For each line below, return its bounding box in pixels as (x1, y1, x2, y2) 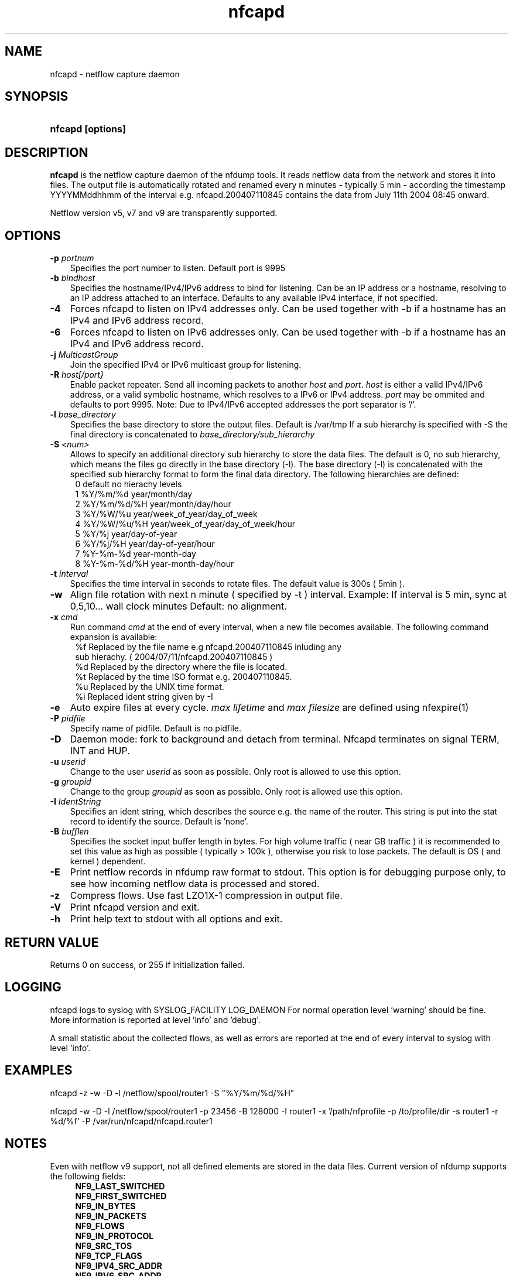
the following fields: (50, 1171, 126, 1181)
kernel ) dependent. (70, 856, 146, 867)
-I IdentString (50, 796, 101, 807)
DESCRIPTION (5, 145, 88, 160)
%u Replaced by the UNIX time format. (75, 682, 224, 692)
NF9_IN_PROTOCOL (75, 1230, 154, 1241)
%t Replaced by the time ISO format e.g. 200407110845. (75, 672, 292, 682)
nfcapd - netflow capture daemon (50, 69, 180, 79)
